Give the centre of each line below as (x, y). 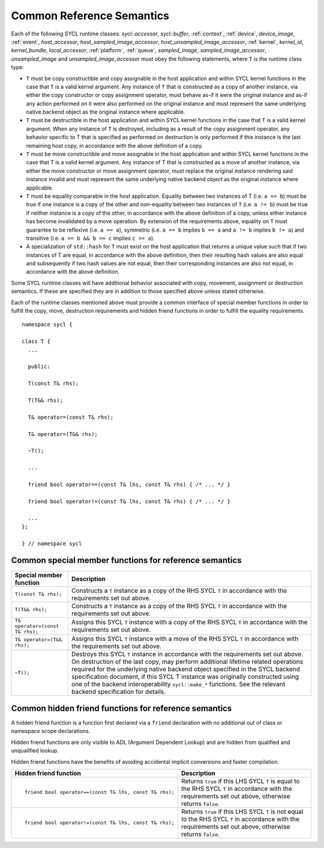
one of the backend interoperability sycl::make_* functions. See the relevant (178, 684)
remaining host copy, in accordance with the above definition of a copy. (115, 146)
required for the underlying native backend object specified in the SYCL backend (185, 669)
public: (39, 367)
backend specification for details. (118, 692)
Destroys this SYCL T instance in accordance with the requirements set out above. (187, 654)
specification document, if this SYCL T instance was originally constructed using (185, 677)
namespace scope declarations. (51, 731)
